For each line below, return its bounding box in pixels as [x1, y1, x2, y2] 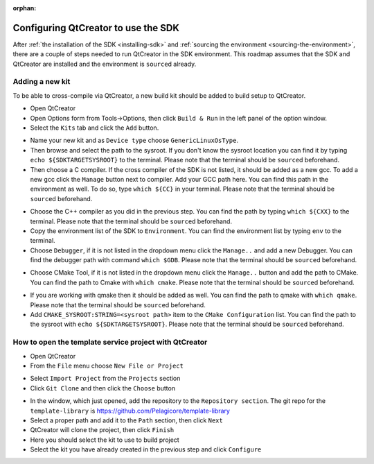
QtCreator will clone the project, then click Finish [30, 426, 175, 434]
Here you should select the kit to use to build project [30, 436, 179, 444]
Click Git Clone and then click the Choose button [30, 384, 176, 392]
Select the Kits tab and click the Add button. [30, 123, 159, 132]
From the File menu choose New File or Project [30, 361, 184, 370]
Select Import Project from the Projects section [30, 375, 181, 383]
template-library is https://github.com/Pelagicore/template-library [30, 406, 230, 415]
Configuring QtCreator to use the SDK [12, 22, 180, 34]
